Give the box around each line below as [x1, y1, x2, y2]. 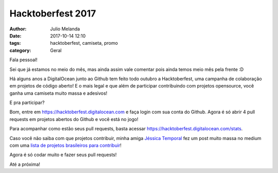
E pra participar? [9, 99, 45, 106]
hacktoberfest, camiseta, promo [50, 40, 118, 46]
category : [9, 47, 31, 54]
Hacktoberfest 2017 [9, 8, 96, 19]
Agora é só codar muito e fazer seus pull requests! [9, 152, 117, 158]
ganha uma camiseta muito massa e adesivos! [9, 90, 108, 96]
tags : [9, 40, 21, 46]
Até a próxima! [9, 161, 41, 167]
